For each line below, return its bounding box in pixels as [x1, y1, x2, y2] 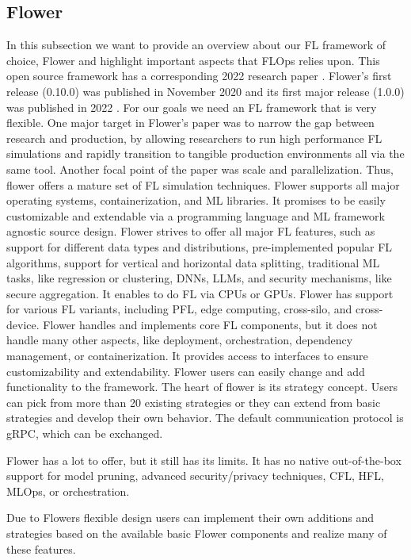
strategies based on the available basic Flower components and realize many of [6, 525, 387, 542]
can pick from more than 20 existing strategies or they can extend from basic [6, 393, 381, 410]
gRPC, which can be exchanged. [6, 425, 163, 442]
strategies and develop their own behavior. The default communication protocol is [6, 409, 404, 426]
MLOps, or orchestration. [6, 482, 130, 499]
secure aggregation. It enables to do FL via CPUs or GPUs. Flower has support [6, 285, 394, 301]
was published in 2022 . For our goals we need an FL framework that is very [6, 98, 377, 115]
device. [6, 316, 40, 332]
